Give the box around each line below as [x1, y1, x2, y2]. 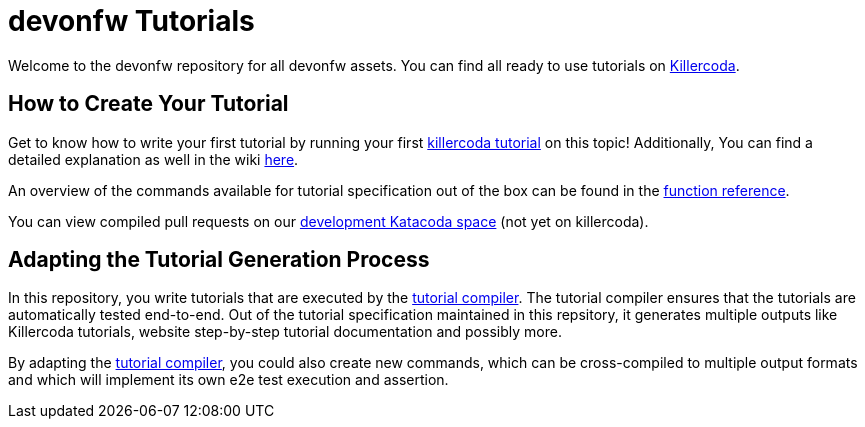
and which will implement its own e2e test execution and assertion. [8, 371, 449, 389]
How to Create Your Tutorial [8, 91, 289, 117]
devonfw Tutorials [8, 4, 255, 38]
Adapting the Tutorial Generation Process [8, 247, 430, 273]
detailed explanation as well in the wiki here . [8, 150, 299, 168]
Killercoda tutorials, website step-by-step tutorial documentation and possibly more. [8, 323, 562, 341]
